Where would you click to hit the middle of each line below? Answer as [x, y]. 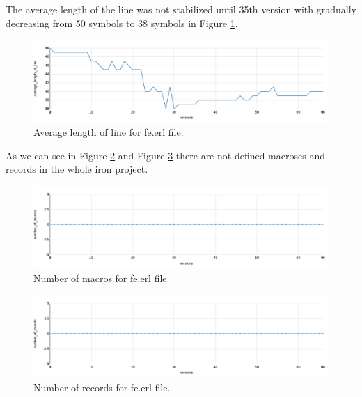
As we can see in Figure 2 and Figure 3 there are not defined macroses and [165, 155]
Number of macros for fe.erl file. [102, 278]
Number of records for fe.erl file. [102, 387]
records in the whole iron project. [77, 169]
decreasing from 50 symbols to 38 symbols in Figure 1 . [122, 23]
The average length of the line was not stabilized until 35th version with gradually [181, 9]
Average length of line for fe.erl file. [109, 132]
